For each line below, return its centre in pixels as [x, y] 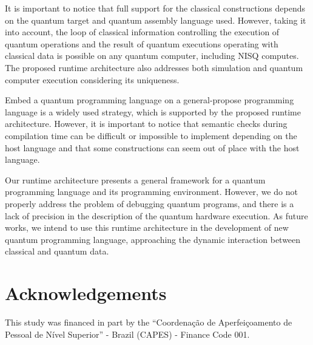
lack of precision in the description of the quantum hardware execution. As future [156, 215]
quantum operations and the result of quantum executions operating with [142, 43]
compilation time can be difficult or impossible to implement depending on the [151, 135]
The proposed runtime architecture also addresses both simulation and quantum [154, 67]
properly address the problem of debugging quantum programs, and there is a [150, 203]
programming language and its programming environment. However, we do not [151, 192]
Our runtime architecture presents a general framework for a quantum [135, 179]
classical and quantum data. [57, 251]
